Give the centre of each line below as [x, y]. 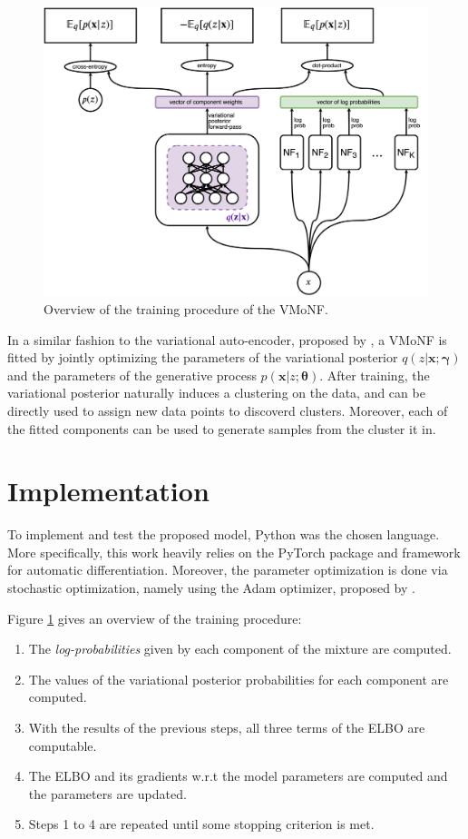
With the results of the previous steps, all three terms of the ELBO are [227, 728]
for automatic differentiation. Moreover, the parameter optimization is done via [228, 570]
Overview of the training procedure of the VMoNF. [186, 309]
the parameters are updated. [107, 793]
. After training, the [375, 375]
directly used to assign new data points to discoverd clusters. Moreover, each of [228, 410]
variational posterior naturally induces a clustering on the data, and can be [216, 393]
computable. [63, 745]
